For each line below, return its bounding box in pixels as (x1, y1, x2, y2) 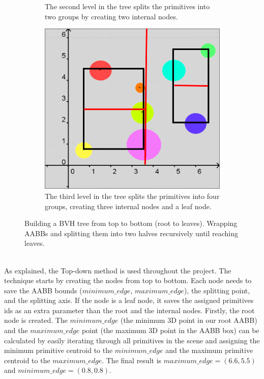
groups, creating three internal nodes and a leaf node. (45, 200, 212, 211)
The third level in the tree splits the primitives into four (45, 190, 220, 201)
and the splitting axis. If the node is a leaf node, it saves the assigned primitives (4, 295, 254, 306)
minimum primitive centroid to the (4, 345, 113, 356)
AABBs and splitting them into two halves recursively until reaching (24, 228, 239, 238)
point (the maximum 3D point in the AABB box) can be (81, 325, 259, 336)
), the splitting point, (184, 285, 250, 295)
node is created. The (4, 315, 68, 325)
